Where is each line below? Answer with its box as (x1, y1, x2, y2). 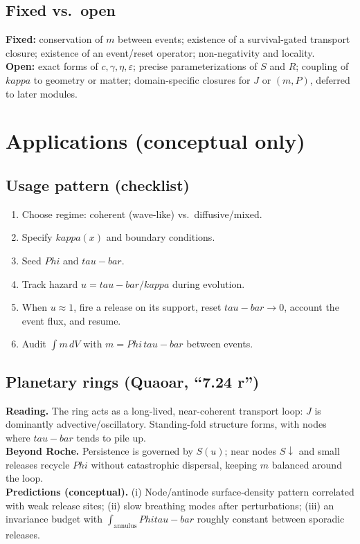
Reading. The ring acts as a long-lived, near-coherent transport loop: (6, 403, 303, 417)
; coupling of (296, 59, 349, 73)
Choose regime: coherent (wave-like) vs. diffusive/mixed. (21, 206, 262, 221)
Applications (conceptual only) (6, 127, 305, 155)
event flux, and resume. (21, 313, 121, 327)
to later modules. (6, 86, 78, 100)
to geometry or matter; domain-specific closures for (33, 72, 251, 87)
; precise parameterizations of (132, 59, 258, 73)
